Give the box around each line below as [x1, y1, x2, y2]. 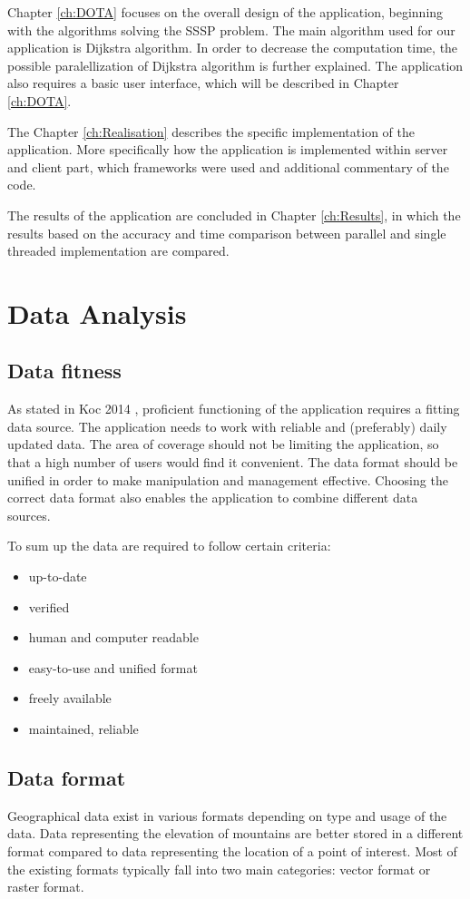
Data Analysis [7, 294, 187, 331]
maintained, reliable [28, 719, 139, 738]
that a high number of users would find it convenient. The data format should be [7, 453, 458, 472]
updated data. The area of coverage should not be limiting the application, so [7, 435, 439, 454]
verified [28, 597, 70, 616]
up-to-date [28, 567, 87, 586]
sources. [7, 505, 51, 524]
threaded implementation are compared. [7, 241, 230, 260]
